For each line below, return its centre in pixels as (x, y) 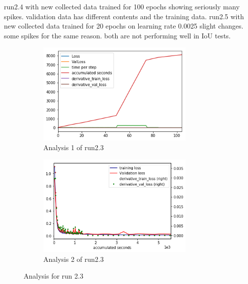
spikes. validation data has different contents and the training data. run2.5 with (124, 16)
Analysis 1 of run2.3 (74, 147)
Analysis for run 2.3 (54, 275)
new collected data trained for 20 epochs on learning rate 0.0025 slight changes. (124, 26)
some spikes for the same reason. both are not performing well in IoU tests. (117, 35)
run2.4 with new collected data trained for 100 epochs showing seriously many (122, 6)
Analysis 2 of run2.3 (74, 259)
